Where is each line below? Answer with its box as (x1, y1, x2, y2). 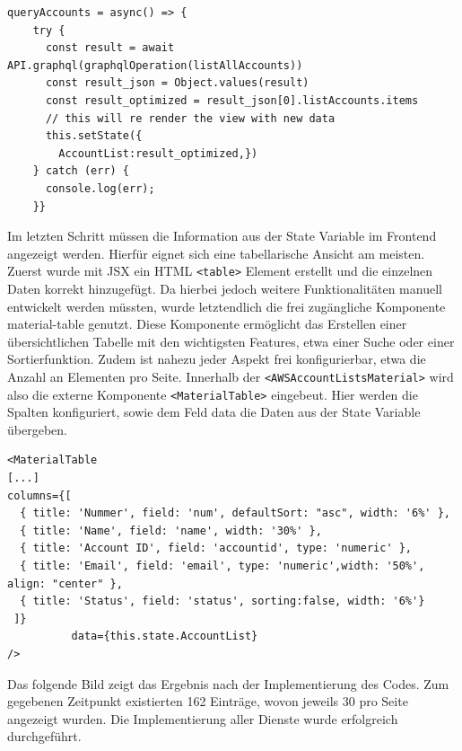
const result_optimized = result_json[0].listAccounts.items (45, 93, 419, 107)
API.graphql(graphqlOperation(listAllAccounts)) (7, 58, 303, 72)
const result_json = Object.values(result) (45, 76, 309, 90)
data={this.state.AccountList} (71, 630, 258, 643)
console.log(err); (45, 181, 155, 195)
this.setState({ (45, 129, 143, 143)
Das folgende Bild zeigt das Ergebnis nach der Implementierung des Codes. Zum (7, 674, 449, 693)
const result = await (45, 41, 175, 55)
